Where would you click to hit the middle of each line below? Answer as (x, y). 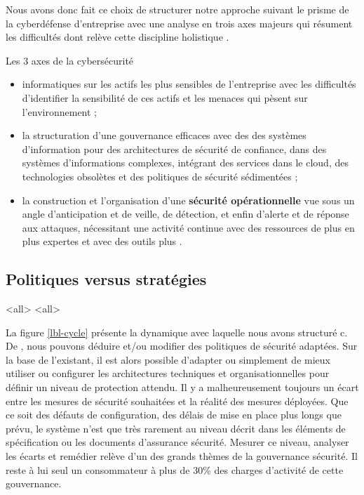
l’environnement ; (60, 111)
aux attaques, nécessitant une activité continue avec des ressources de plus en (188, 227)
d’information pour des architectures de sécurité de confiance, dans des (174, 148)
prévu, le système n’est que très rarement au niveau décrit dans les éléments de (176, 428)
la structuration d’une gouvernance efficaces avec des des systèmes (164, 135)
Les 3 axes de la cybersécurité (70, 60)
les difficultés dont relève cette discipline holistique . (117, 37)
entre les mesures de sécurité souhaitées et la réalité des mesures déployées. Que (177, 401)
